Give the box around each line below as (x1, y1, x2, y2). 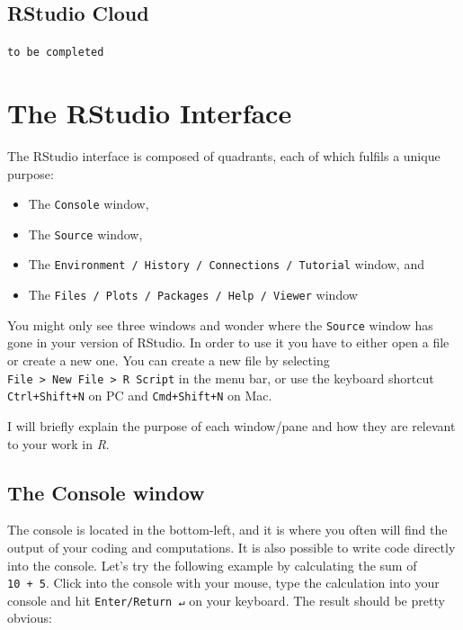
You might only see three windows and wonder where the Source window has (7, 315, 433, 334)
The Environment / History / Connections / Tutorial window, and (28, 255, 424, 274)
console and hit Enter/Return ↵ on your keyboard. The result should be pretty (7, 590, 445, 609)
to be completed (7, 46, 104, 59)
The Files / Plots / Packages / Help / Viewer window (28, 285, 358, 304)
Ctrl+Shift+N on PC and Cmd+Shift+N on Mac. (7, 386, 272, 405)
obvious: (7, 608, 52, 627)
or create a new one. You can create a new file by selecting (7, 351, 330, 370)
